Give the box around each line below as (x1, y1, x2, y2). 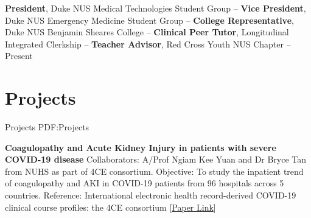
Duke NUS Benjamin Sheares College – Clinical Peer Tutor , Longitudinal (5, 26, 289, 38)
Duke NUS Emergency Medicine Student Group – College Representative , (5, 13, 294, 26)
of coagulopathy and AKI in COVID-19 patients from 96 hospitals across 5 (5, 177, 284, 189)
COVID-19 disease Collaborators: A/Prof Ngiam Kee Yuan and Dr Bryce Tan (5, 153, 307, 166)
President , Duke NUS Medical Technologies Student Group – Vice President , (5, 2, 306, 14)
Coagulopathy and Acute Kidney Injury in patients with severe (5, 141, 276, 153)
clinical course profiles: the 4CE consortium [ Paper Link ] (5, 200, 216, 213)
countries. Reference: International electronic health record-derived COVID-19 (5, 189, 296, 202)
